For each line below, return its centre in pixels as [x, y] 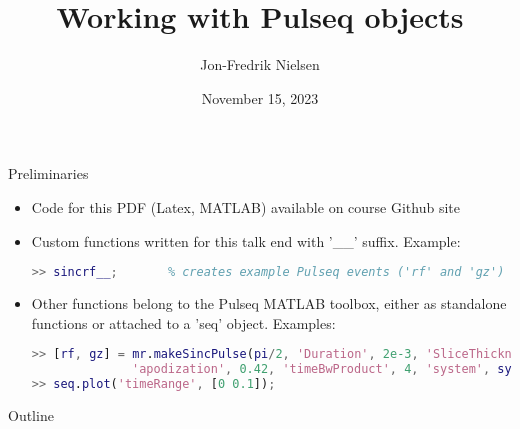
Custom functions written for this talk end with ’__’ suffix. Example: [246, 240]
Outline [31, 414]
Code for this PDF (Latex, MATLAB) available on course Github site [245, 206]
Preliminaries [48, 173]
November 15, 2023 [260, 97]
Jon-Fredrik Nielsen [260, 64]
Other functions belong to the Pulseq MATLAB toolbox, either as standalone [269, 302]
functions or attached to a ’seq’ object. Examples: [183, 322]
